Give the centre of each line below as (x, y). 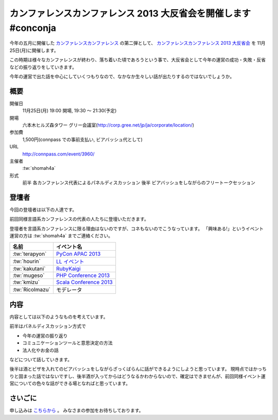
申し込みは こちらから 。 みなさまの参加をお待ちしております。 (76, 410)
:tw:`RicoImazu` (32, 289)
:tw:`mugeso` (29, 275)
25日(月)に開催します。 (34, 50)
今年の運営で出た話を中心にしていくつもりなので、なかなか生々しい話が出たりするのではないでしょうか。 (122, 76)
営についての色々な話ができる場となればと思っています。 (70, 383)
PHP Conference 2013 (83, 275)
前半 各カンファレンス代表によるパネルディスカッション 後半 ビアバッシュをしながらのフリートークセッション (139, 183)
